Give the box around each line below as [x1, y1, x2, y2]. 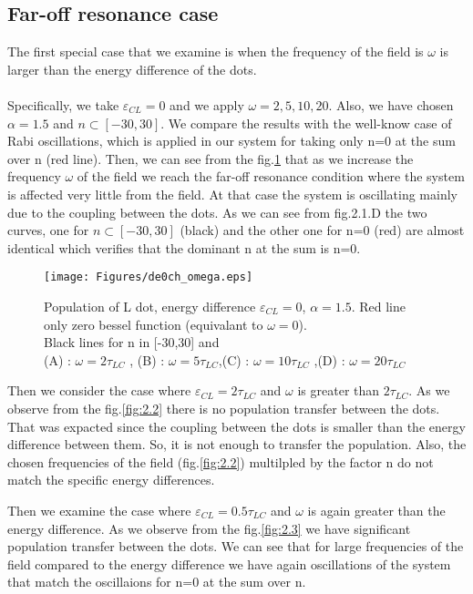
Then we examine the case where [7, 500, 191, 519]
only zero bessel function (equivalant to [44, 314, 263, 333]
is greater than [297, 381, 380, 400]
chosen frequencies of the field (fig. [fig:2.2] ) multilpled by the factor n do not [7, 452, 434, 471]
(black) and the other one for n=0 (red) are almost [180, 220, 465, 240]
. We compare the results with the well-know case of [160, 113, 452, 132]
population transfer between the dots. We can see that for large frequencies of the [7, 537, 464, 556]
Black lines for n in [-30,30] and [44, 333, 220, 352]
